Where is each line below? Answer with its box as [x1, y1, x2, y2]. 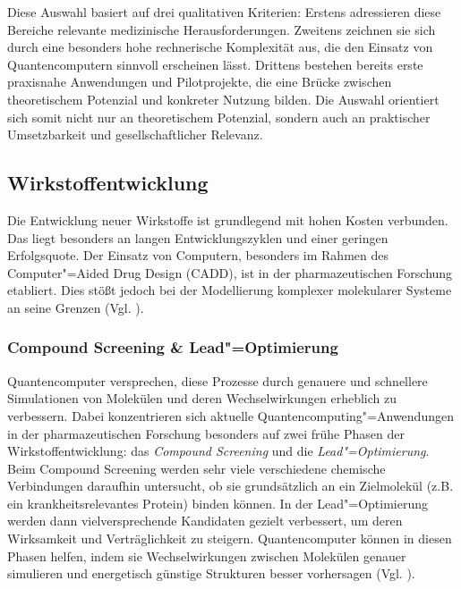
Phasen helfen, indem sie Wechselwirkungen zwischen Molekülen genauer [7, 546, 406, 565]
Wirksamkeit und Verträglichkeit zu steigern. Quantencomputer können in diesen [7, 529, 452, 548]
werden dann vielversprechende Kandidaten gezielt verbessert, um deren [7, 511, 403, 530]
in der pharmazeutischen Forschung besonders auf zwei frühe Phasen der [7, 424, 405, 442]
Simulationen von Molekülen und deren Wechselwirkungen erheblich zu [7, 389, 397, 408]
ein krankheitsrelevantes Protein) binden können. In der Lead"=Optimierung [7, 493, 428, 512]
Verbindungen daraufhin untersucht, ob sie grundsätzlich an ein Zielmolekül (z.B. [7, 476, 454, 495]
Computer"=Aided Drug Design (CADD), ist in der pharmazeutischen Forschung [7, 263, 453, 282]
